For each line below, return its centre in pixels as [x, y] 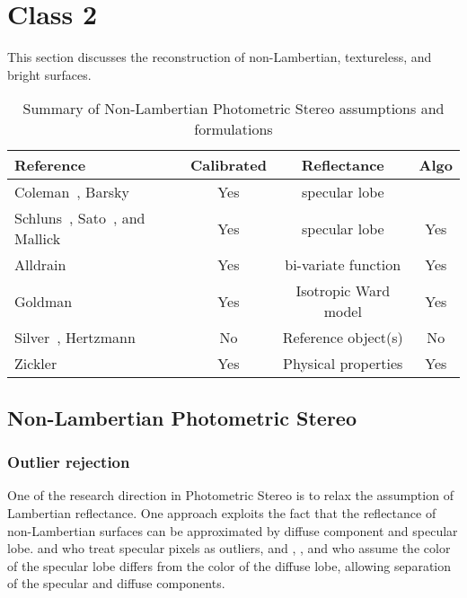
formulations [233, 129]
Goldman [44, 301]
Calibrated [228, 165]
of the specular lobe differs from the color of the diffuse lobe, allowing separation [229, 565]
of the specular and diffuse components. [116, 583]
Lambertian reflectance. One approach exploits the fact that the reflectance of [222, 512]
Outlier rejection [69, 462]
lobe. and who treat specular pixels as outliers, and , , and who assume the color [229, 548]
